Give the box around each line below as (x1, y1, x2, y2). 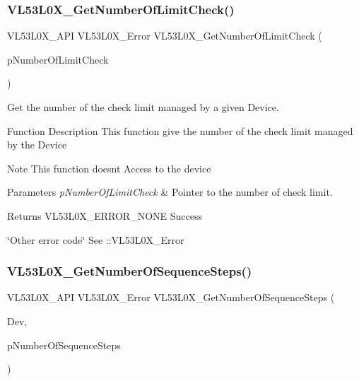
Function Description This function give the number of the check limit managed (7, 123, 353, 138)
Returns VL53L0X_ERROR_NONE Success (7, 208, 202, 223)
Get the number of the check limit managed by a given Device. (7, 100, 279, 114)
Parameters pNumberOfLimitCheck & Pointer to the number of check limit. (7, 184, 333, 199)
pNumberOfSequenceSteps (7, 337, 121, 352)
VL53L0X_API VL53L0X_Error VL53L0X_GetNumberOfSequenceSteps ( (7, 290, 335, 305)
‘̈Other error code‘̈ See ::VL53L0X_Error (7, 232, 184, 247)
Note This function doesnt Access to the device (7, 160, 211, 175)
